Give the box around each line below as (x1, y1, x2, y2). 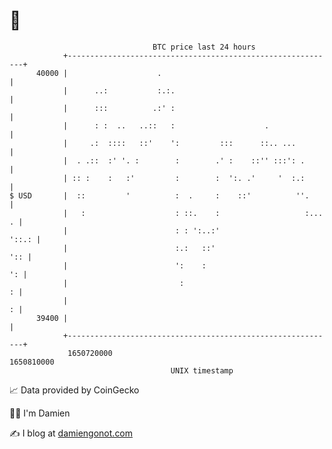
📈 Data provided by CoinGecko (9, 384, 140, 396)
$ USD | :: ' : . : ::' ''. (9, 190, 310, 201)
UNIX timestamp (170, 365, 234, 376)
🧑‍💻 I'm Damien (9, 407, 71, 419)
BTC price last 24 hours (152, 42, 256, 52)
